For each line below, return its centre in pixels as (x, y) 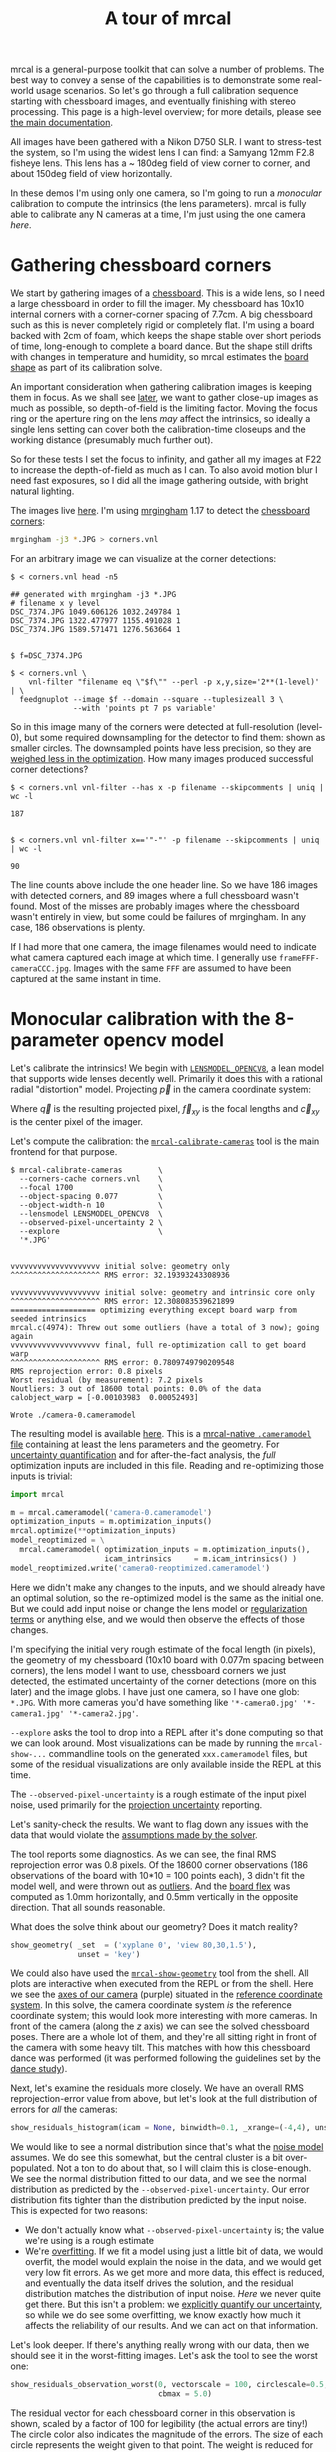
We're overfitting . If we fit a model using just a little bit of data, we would (174, 2251)
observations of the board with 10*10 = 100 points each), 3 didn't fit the (157, 1875)
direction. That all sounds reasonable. (88, 1907)
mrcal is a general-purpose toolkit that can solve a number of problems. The (167, 69)
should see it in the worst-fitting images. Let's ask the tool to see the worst (164, 2356)
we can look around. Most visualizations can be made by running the (152, 1743)
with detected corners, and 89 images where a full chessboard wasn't (155, 895)
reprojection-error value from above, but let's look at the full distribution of (164, 2099)
